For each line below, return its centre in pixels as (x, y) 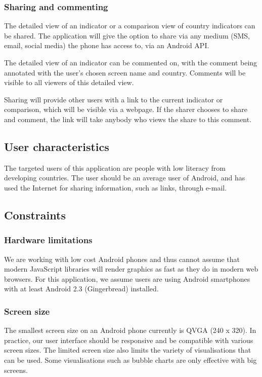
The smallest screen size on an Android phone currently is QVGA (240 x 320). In (130, 330)
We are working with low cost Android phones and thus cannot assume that (122, 259)
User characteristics (57, 146)
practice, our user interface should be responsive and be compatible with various (129, 340)
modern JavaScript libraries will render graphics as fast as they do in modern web (131, 269)
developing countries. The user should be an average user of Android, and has (125, 178)
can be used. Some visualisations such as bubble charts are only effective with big (130, 360)
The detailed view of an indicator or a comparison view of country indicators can (130, 26)
